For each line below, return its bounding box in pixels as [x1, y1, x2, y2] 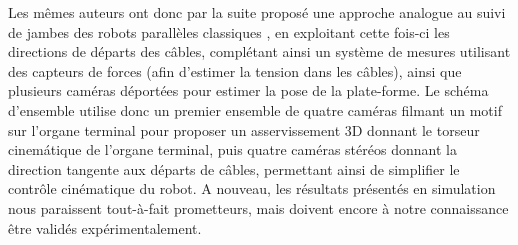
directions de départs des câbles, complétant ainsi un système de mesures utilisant [8, 41, 511, 62]
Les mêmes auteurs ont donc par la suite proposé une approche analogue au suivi [8, 2, 506, 22]
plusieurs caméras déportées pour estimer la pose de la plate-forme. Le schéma [8, 80, 489, 101]
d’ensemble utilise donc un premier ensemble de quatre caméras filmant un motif [8, 99, 502, 120]
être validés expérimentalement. [8, 217, 202, 238]
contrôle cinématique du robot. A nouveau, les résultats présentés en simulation [8, 178, 496, 199]
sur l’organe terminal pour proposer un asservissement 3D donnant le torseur [8, 119, 480, 140]
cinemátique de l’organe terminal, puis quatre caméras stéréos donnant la [8, 139, 457, 160]
